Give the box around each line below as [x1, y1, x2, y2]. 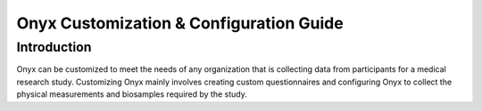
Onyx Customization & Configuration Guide [16, 13, 344, 33]
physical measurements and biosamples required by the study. [16, 89, 247, 99]
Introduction [16, 39, 92, 55]
